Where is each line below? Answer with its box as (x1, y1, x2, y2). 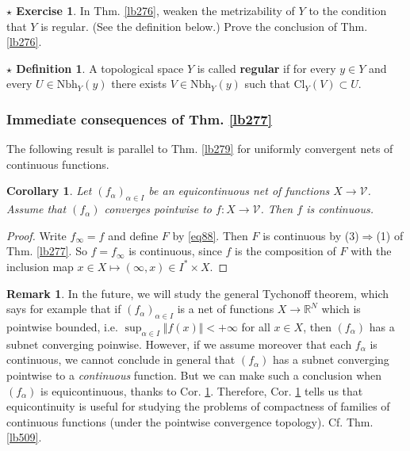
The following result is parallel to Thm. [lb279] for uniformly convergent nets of (6, 140, 393, 157)
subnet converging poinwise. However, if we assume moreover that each (6, 335, 352, 352)
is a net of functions (177, 300, 274, 317)
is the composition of (235, 243, 336, 259)
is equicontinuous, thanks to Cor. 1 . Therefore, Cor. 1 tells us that (40, 382, 363, 399)
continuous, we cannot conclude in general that (6, 351, 236, 368)
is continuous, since (128, 243, 222, 259)
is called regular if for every (197, 59, 336, 76)
